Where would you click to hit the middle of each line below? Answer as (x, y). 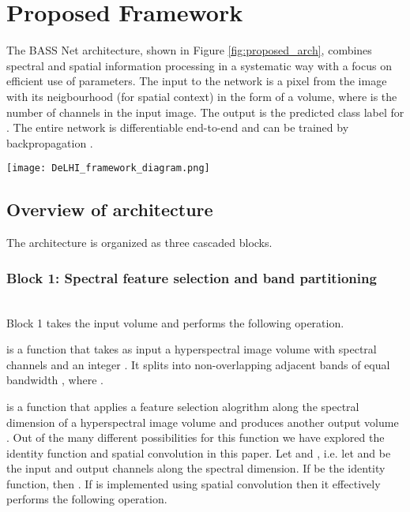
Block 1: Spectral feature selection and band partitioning (192, 277)
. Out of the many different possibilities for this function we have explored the (196, 437)
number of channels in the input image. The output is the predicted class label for (205, 112)
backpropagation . (50, 142)
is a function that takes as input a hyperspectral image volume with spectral (192, 349)
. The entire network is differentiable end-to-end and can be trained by (178, 127)
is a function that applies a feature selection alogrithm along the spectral (183, 406)
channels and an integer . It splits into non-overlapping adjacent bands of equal (198, 364)
